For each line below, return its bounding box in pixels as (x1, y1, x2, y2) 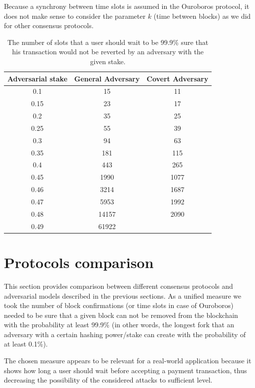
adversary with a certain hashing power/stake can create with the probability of (4, 329, 246, 339)
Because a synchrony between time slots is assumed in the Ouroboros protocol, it (4, 1, 250, 11)
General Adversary (74, 73, 140, 83)
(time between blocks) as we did (153, 10, 251, 21)
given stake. (90, 56, 126, 66)
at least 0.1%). (4, 339, 48, 349)
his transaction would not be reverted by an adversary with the (12, 46, 204, 57)
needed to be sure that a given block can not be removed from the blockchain (4, 310, 238, 320)
